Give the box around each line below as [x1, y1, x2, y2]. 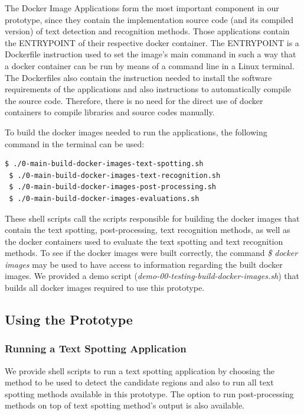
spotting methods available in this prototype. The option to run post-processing [5, 387, 294, 400]
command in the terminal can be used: [5, 137, 145, 150]
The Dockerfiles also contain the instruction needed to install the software [5, 71, 272, 83]
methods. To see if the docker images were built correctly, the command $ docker [5, 247, 298, 259]
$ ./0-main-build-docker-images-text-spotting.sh [5, 160, 204, 168]
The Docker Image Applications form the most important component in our [5, 2, 279, 14]
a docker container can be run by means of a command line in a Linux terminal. [5, 59, 295, 72]
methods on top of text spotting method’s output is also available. [5, 399, 245, 411]
